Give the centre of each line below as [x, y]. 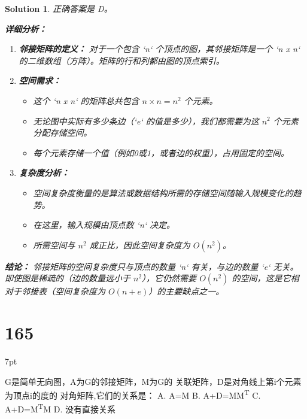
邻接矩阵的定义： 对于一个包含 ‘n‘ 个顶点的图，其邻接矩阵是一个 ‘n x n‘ [159, 49]
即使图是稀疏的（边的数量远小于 [68, 278]
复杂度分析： [44, 173]
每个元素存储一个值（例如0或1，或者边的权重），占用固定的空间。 [161, 152]
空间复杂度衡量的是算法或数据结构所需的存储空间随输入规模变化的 [163, 192]
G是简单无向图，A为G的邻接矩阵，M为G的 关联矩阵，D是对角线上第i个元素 [153, 381]
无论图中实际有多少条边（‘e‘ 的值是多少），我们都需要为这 [146, 121]
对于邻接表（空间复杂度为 [55, 291]
